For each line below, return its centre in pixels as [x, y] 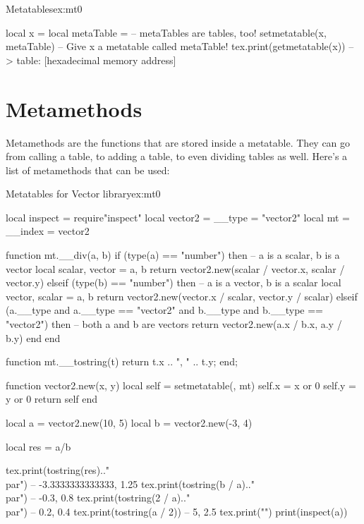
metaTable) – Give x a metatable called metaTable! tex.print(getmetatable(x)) [176, 46]
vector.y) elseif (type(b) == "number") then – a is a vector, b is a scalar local [174, 282]
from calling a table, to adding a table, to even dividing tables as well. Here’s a [177, 156]
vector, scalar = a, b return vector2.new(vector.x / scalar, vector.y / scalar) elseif [182, 296]
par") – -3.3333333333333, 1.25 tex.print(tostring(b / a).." [130, 483]
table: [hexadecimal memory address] [96, 60]
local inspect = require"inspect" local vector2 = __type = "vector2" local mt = [178, 217]
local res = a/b [38, 446]
